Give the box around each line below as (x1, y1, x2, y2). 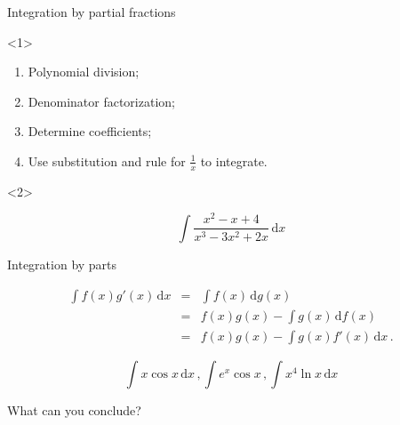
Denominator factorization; (28, 92, 175, 110)
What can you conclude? (7, 400, 141, 419)
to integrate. (200, 151, 268, 170)
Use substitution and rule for (28, 151, 186, 170)
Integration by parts (7, 254, 117, 273)
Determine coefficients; (28, 122, 152, 140)
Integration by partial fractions (7, 3, 176, 20)
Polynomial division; (28, 62, 140, 81)
